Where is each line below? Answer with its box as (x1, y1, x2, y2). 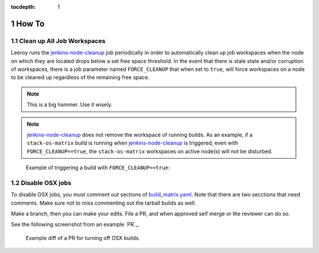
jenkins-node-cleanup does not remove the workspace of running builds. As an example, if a (27, 131, 253, 138)
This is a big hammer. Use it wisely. (27, 101, 113, 109)
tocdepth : (11, 4, 36, 10)
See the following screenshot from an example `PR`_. (11, 221, 140, 228)
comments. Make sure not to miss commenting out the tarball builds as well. (11, 199, 196, 206)
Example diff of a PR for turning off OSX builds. (25, 234, 141, 241)
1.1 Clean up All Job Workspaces (11, 37, 106, 45)
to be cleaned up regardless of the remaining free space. (11, 74, 150, 81)
